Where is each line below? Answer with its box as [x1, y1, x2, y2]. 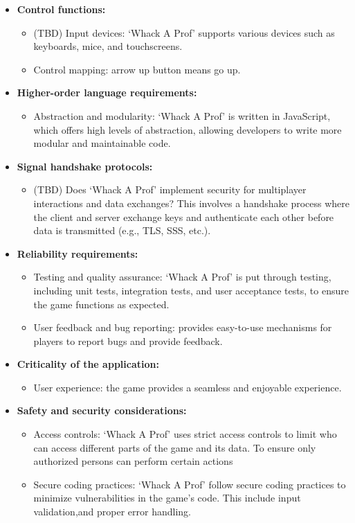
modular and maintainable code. [33, 136, 171, 150]
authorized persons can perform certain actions [33, 454, 233, 468]
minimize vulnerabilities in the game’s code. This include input [33, 490, 301, 505]
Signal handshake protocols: [17, 159, 153, 173]
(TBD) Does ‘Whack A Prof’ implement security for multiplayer [33, 182, 307, 197]
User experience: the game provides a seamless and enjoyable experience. [33, 380, 342, 394]
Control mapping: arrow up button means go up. [33, 62, 241, 76]
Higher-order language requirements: [17, 85, 197, 100]
